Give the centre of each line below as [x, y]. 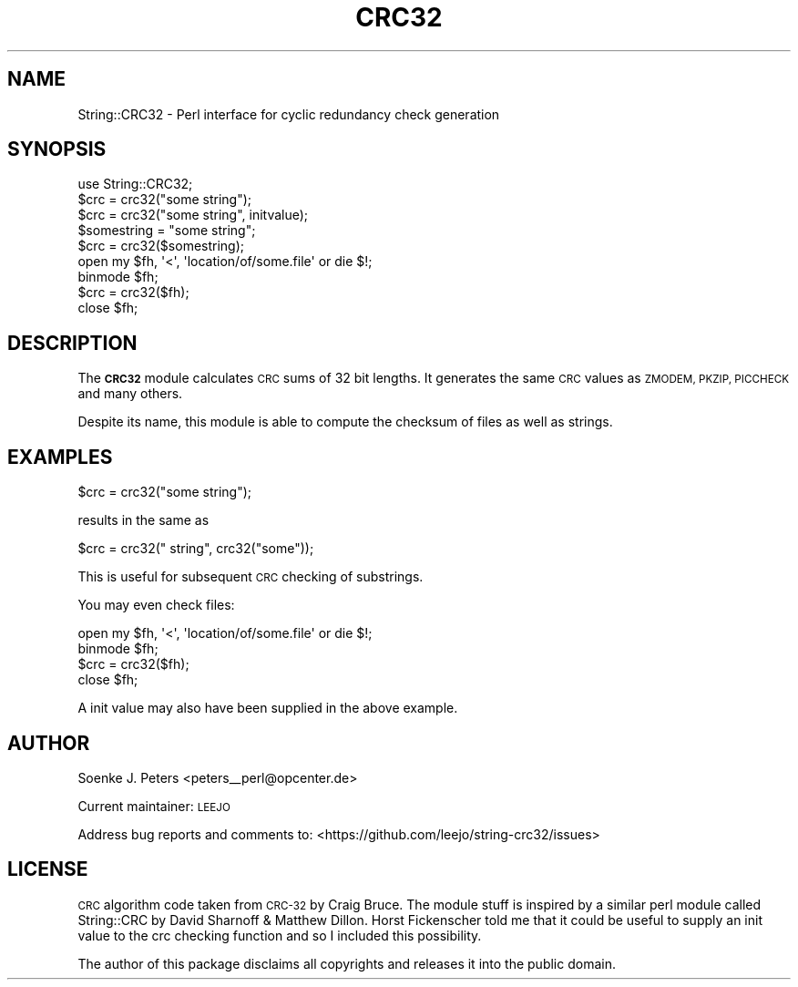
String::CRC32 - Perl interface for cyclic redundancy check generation [289, 114]
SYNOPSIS [57, 149]
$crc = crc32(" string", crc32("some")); [196, 549]
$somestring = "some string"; [167, 231]
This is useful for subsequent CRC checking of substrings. [251, 577]
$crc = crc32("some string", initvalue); [193, 215]
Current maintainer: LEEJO [154, 806]
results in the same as [143, 520]
